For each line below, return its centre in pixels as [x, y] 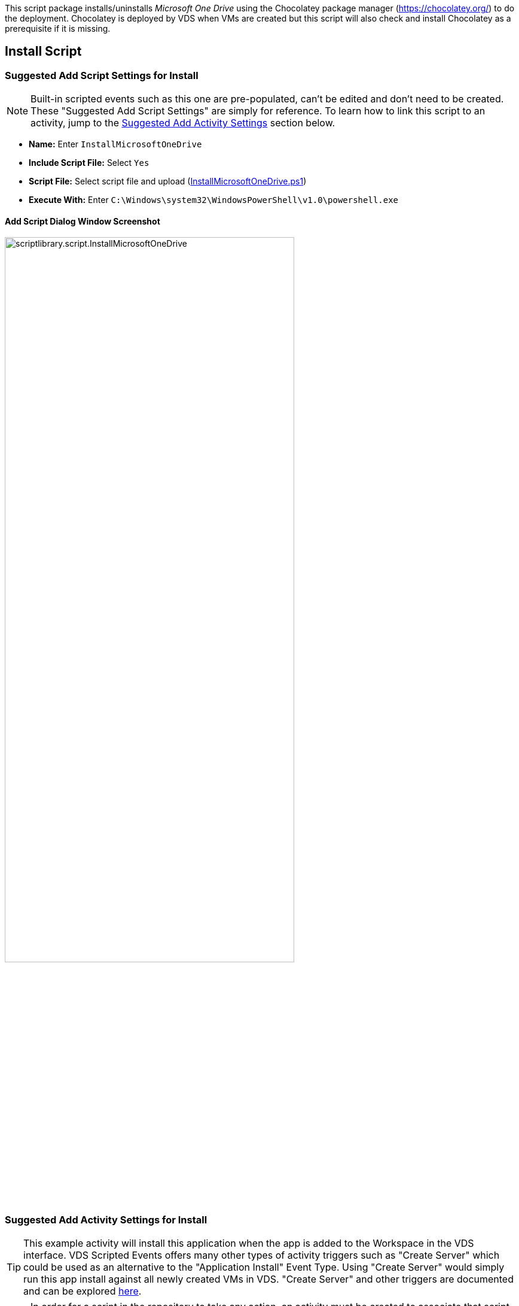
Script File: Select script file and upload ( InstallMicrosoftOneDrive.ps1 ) [168, 181]
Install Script [43, 51]
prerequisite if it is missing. [58, 28]
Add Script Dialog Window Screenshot [83, 221]
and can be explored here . [83, 1291]
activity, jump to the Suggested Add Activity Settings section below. [183, 123]
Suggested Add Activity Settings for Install [106, 1219]
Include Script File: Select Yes [89, 163]
